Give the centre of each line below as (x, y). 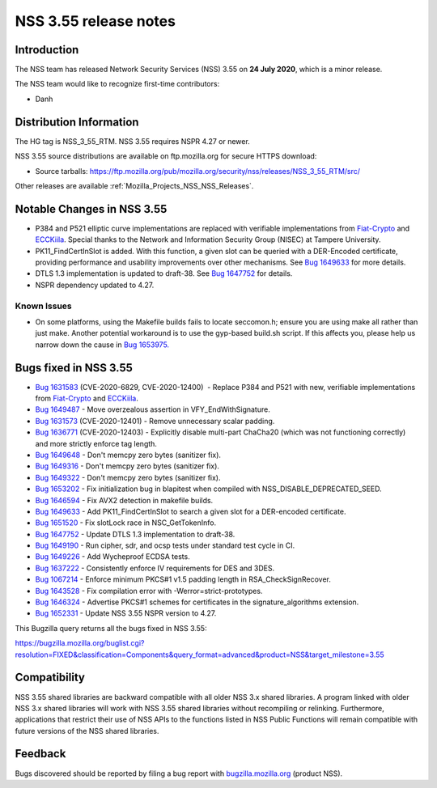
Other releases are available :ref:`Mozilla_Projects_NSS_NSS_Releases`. (134, 185)
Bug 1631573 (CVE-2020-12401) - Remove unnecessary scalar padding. (155, 421)
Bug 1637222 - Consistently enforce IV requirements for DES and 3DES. (155, 568)
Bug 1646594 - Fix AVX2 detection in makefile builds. (124, 500)
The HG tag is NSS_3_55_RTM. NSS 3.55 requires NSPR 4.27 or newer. (132, 141)
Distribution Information (77, 122)
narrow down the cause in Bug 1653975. (102, 345)
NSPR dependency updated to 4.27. (95, 285)
